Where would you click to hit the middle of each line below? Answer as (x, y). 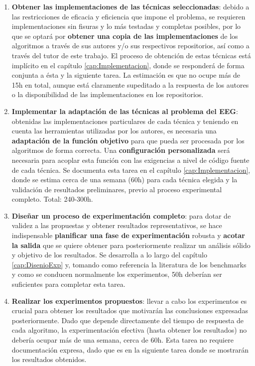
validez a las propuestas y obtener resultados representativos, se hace (117, 225)
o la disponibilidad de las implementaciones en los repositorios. (108, 94)
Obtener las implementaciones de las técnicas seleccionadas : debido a (130, 6)
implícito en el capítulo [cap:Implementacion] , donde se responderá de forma (128, 65)
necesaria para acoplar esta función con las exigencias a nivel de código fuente (130, 160)
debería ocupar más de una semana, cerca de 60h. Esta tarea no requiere (123, 340)
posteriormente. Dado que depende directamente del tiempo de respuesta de (128, 320)
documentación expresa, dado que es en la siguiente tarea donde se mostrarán (130, 349)
